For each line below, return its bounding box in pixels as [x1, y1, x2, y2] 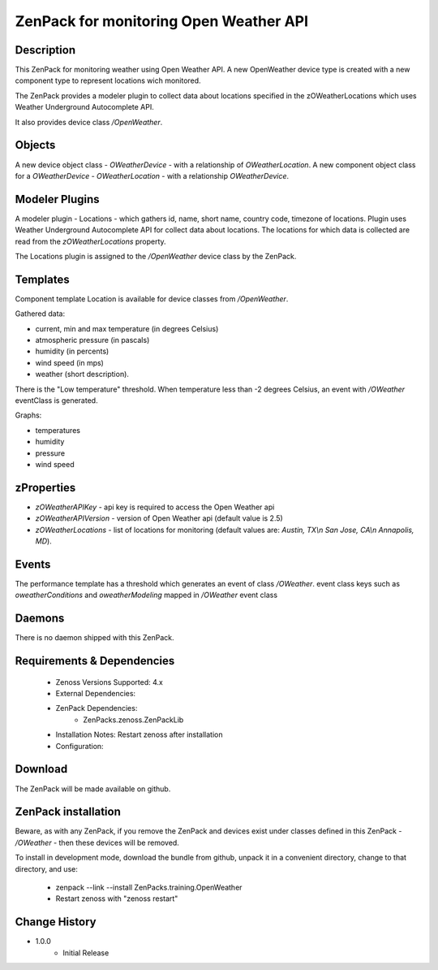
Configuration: [55, 741, 105, 751]
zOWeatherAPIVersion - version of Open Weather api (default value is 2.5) [35, 513, 283, 523]
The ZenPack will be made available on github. [15, 784, 171, 794]
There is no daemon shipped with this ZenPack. [15, 633, 174, 643]
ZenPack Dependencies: [55, 704, 138, 713]
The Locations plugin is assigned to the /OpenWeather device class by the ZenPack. [15, 252, 297, 261]
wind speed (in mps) [35, 357, 105, 367]
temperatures [35, 425, 81, 435]
